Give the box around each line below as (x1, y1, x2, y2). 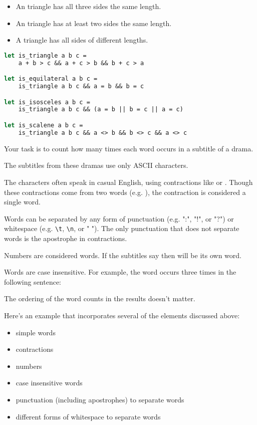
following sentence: (4, 276, 62, 287)
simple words (16, 327, 56, 337)
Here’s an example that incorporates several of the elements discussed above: (4, 310, 240, 320)
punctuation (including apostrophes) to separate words (16, 394, 184, 404)
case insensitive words (16, 377, 83, 388)
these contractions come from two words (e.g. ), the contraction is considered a (4, 186, 246, 197)
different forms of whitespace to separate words (16, 411, 161, 421)
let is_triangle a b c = (4, 52, 87, 59)
